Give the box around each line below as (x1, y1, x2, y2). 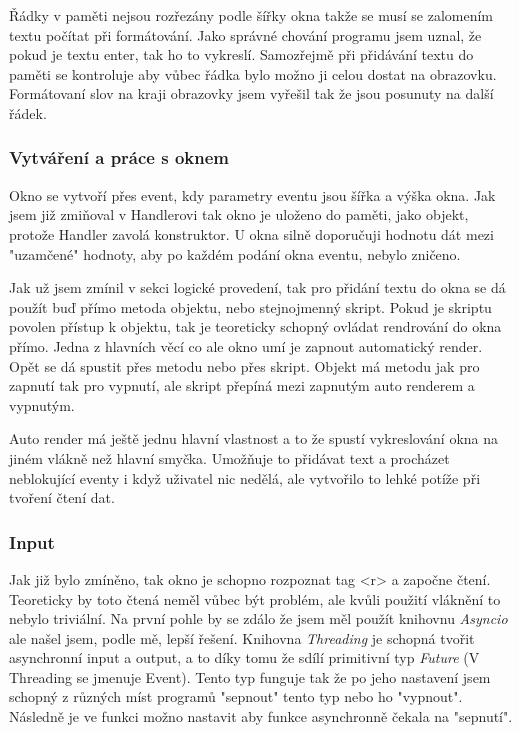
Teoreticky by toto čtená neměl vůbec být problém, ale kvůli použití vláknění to (9, 588, 501, 609)
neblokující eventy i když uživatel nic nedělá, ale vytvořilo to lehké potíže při (9, 467, 481, 488)
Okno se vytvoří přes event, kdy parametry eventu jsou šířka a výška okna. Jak (9, 184, 496, 205)
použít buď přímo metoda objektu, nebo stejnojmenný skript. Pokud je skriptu (9, 296, 492, 317)
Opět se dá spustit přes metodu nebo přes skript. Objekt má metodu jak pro (9, 355, 480, 376)
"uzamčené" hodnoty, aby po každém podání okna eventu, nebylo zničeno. (9, 243, 461, 264)
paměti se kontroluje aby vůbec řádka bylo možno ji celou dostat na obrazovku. (9, 63, 497, 84)
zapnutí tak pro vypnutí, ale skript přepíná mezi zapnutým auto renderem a (9, 375, 475, 396)
